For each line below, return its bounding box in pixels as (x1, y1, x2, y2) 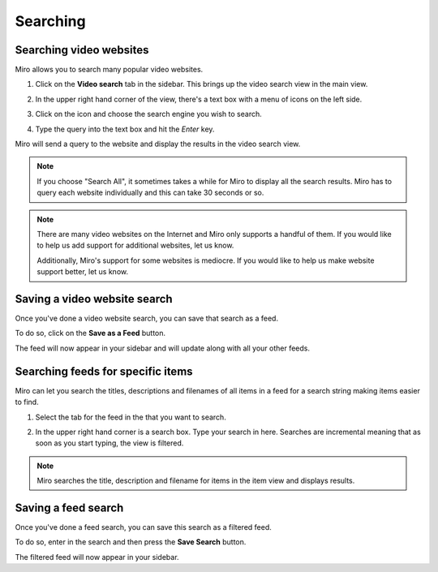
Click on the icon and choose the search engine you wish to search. (35, 110, 263, 119)
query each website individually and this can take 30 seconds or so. (36, 187, 264, 198)
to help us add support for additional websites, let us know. (36, 240, 234, 251)
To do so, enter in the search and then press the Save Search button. (15, 537, 247, 547)
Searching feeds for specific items (15, 364, 194, 378)
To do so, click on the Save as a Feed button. (15, 329, 166, 338)
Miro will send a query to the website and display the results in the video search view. (15, 139, 301, 149)
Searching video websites (15, 43, 149, 57)
